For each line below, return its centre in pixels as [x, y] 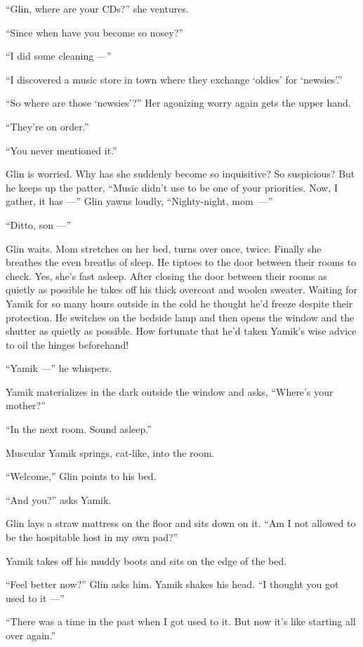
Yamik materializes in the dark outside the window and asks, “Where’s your [170, 391]
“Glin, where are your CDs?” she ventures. [97, 8]
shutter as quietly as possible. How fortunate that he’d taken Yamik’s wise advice [181, 331]
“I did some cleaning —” [59, 56]
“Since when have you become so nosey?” [94, 32]
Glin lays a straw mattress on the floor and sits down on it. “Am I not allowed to [181, 523]
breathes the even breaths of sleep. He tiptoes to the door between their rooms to [181, 262]
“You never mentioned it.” [61, 150]
